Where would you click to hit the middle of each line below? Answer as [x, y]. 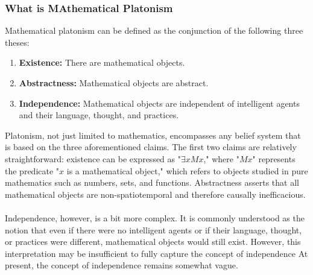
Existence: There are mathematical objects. [102, 62]
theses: [17, 42]
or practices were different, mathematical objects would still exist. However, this [153, 242]
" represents [274, 158]
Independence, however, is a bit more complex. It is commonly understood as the [155, 217]
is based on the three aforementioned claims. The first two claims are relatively [151, 147]
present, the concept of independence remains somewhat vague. [122, 265]
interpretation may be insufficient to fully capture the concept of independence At [156, 253]
